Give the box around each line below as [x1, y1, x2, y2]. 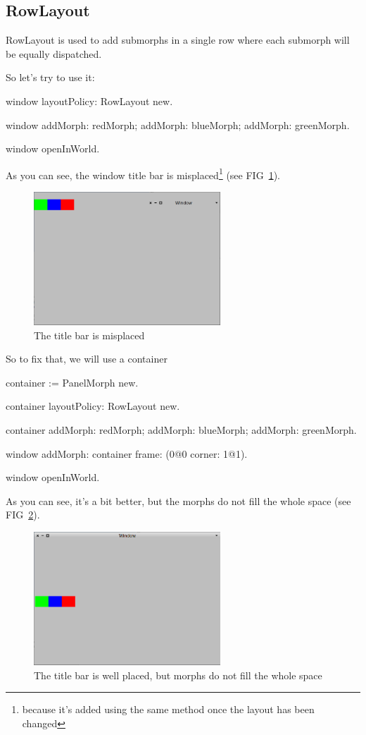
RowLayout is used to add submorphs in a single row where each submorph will [6, 32, 350, 47]
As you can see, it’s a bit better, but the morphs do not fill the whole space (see [6, 493, 351, 508]
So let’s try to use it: [6, 70, 95, 85]
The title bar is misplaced [34, 327, 145, 342]
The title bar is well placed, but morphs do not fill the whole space [34, 667, 322, 682]
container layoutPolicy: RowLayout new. [6, 399, 180, 413]
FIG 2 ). [6, 507, 40, 522]
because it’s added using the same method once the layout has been [22, 702, 315, 717]
